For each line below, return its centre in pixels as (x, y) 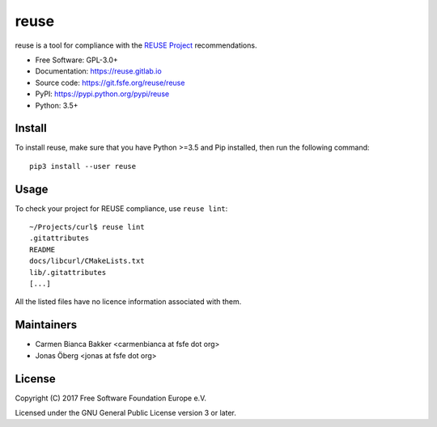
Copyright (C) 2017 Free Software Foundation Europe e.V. (110, 398)
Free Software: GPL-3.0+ (77, 60)
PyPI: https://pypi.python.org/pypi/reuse (102, 94)
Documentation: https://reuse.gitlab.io (98, 71)
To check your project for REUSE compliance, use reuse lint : (121, 208)
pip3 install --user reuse (83, 166)
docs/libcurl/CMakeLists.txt (87, 261)
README (42, 249)
